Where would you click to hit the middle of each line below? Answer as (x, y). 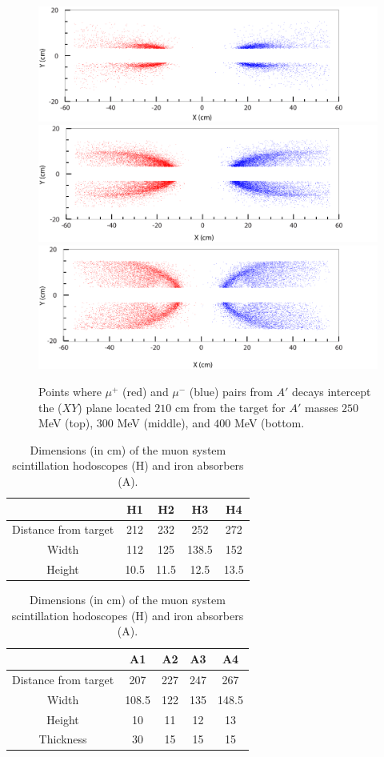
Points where (70, 392)
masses (321, 407)
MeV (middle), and (164, 423)
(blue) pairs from (231, 392)
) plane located (114, 407)
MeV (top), (66, 423)
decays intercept (332, 392)
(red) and (146, 392)
